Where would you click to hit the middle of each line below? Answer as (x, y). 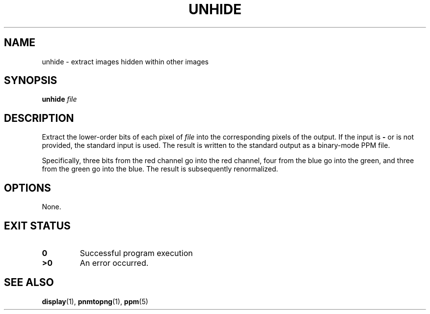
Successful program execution (136, 253)
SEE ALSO (29, 283)
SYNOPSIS (31, 81)
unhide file (59, 99)
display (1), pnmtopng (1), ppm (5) (95, 301)
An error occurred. (114, 263)
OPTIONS (27, 188)
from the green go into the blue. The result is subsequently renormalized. (160, 169)
